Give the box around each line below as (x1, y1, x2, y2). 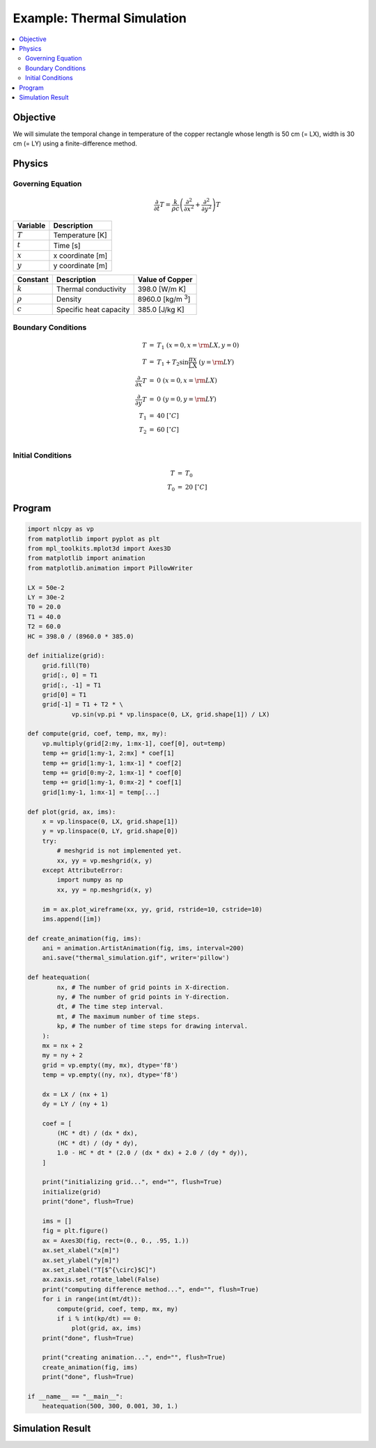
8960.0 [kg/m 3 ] (137, 293, 191, 304)
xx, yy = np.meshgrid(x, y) (56, 885, 153, 894)
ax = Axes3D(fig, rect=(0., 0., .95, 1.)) (42, 1236, 189, 1245)
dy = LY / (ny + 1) (42, 1100, 109, 1108)
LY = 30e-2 (27, 593, 65, 601)
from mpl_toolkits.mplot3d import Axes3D (27, 545, 171, 553)
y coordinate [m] (53, 261, 108, 271)
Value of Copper (137, 274, 193, 284)
